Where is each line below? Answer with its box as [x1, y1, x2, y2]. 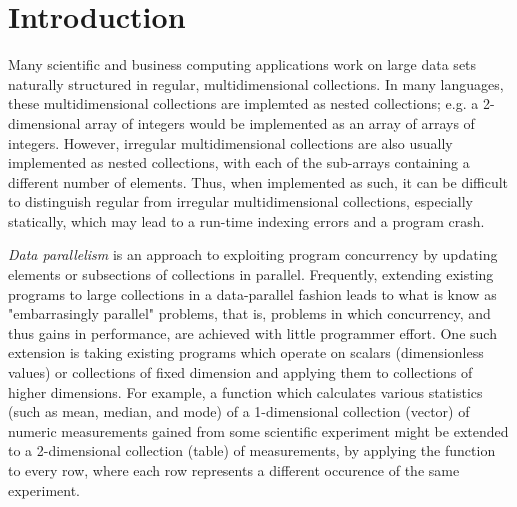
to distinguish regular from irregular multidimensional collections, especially [8, 191, 473, 212]
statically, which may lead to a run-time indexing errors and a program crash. [8, 210, 485, 231]
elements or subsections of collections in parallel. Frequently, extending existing [8, 264, 494, 285]
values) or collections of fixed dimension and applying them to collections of [8, 362, 473, 383]
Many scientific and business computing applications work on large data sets [8, 54, 477, 75]
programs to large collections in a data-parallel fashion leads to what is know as [8, 283, 497, 304]
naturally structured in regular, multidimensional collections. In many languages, [8, 73, 504, 94]
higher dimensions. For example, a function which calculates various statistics [8, 381, 483, 402]
